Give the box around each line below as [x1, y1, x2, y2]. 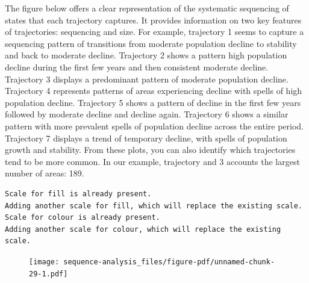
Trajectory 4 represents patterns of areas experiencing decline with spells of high [5, 84, 302, 97]
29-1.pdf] [29, 269, 68, 278]
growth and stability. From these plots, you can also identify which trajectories [5, 143, 296, 156]
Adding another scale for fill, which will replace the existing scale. [5, 201, 302, 210]
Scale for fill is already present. [5, 189, 152, 198]
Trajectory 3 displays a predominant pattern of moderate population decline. [5, 72, 289, 85]
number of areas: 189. [5, 167, 84, 179]
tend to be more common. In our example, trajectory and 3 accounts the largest [5, 155, 300, 167]
